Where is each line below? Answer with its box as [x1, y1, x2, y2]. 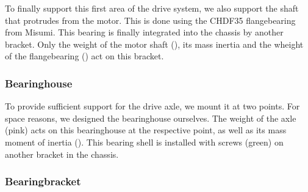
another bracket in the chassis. [5, 147, 119, 160]
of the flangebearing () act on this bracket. [5, 50, 164, 62]
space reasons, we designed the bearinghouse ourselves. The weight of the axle [5, 111, 296, 124]
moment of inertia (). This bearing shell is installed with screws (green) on [5, 135, 284, 148]
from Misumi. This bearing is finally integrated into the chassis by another [5, 26, 284, 39]
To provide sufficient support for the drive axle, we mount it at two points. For [5, 100, 300, 113]
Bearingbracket [5, 174, 81, 189]
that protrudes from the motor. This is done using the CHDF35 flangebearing [5, 13, 296, 26]
